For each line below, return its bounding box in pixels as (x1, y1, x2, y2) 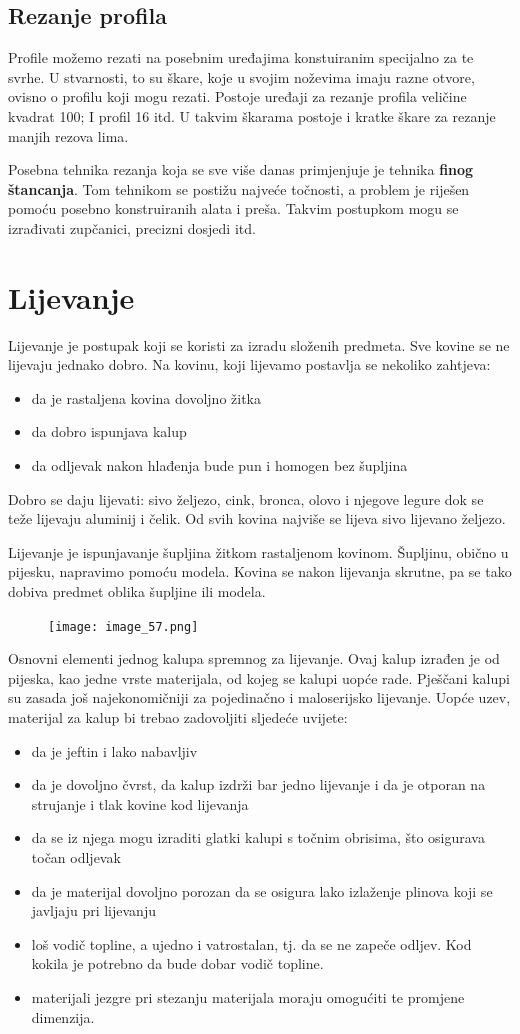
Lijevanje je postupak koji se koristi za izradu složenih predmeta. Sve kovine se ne (8, 334, 510, 355)
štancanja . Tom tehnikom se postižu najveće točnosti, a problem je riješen (8, 178, 470, 199)
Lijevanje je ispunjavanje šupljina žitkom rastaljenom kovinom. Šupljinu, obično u (8, 541, 509, 562)
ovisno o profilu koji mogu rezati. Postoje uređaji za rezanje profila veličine (8, 86, 467, 107)
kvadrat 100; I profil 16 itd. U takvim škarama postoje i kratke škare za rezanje (8, 105, 496, 126)
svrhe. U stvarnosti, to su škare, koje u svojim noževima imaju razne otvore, (8, 66, 475, 87)
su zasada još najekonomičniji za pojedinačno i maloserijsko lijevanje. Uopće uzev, (8, 687, 511, 708)
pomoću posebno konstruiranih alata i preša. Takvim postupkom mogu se (8, 198, 459, 219)
